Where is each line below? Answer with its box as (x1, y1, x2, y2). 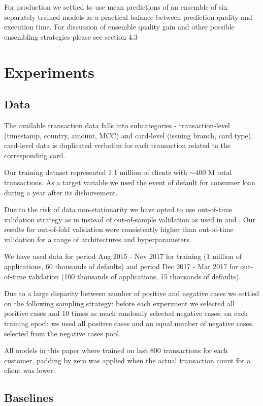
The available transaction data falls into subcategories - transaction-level (4, 120, 230, 130)
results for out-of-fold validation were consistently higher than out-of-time (4, 224, 234, 235)
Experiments (4, 61, 94, 82)
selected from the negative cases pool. (4, 328, 121, 338)
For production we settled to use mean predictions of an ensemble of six (4, 2, 228, 12)
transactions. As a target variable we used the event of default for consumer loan (4, 177, 255, 187)
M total (208, 167, 232, 178)
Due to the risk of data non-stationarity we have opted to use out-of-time (4, 204, 233, 215)
